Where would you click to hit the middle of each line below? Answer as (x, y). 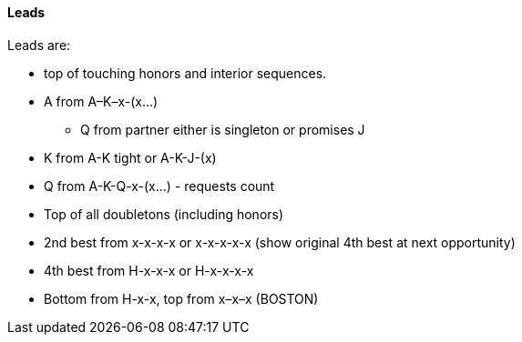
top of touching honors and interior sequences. (185, 73)
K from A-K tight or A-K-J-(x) (130, 157)
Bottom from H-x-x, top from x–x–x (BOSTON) (181, 298)
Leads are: (39, 45)
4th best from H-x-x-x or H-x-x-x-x (149, 270)
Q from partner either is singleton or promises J (223, 129)
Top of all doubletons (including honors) (164, 214)
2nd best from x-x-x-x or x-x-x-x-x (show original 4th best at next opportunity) (280, 242)
